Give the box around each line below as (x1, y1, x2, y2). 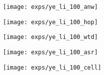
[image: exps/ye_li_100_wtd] (3, 34, 98, 41)
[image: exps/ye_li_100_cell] (3, 64, 102, 71)
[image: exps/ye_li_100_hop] (3, 18, 98, 26)
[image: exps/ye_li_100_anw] (3, 3, 98, 10)
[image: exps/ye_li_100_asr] (3, 48, 98, 56)
